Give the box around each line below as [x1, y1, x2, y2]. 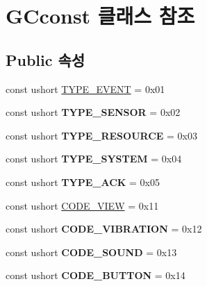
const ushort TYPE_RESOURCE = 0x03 [6, 128, 197, 142]
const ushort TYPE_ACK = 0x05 [6, 174, 160, 189]
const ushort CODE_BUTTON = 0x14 [6, 268, 185, 283]
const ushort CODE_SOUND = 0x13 [6, 244, 177, 259]
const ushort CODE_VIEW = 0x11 [6, 198, 159, 212]
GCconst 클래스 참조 [6, 1, 195, 30]
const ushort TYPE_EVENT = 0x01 [6, 81, 165, 96]
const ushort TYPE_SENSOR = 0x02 [6, 105, 181, 119]
